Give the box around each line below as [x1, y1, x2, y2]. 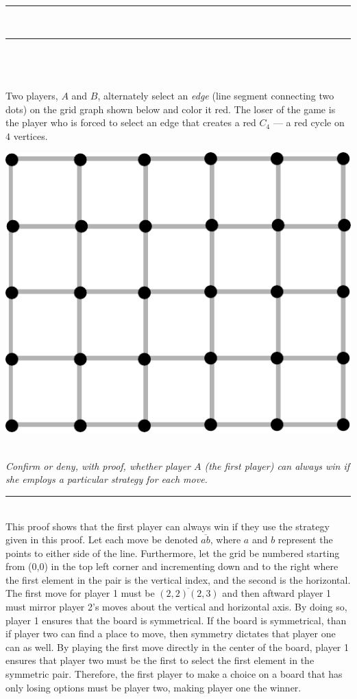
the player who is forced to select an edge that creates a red [5, 115, 256, 130]
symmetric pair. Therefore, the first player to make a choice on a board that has [5, 667, 343, 681]
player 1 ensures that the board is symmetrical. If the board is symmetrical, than [5, 613, 347, 627]
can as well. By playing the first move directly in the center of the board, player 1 [5, 639, 349, 654]
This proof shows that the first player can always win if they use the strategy [5, 519, 330, 533]
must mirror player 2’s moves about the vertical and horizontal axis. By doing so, [5, 600, 347, 614]
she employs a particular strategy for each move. [5, 472, 208, 486]
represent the [278, 532, 333, 547]
